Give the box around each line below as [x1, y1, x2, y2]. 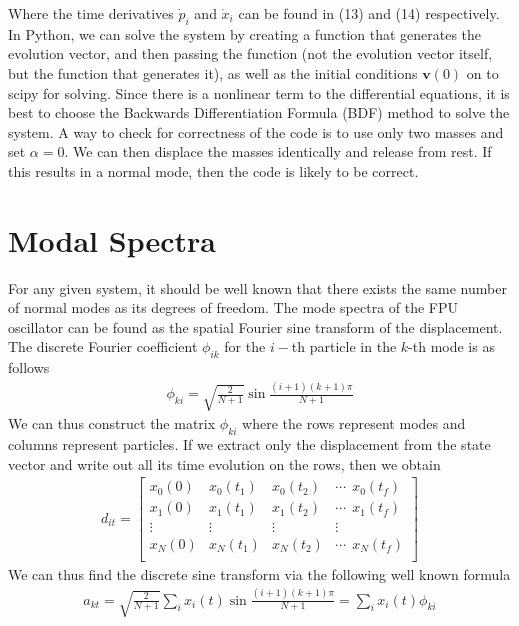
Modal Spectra [8, 219, 216, 260]
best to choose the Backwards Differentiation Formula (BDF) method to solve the [8, 102, 510, 123]
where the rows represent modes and [242, 413, 466, 434]
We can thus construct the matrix [8, 413, 216, 434]
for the [224, 336, 266, 357]
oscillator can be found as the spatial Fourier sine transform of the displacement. [8, 316, 503, 337]
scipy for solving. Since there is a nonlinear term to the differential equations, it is [8, 82, 510, 103]
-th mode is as [408, 336, 495, 357]
